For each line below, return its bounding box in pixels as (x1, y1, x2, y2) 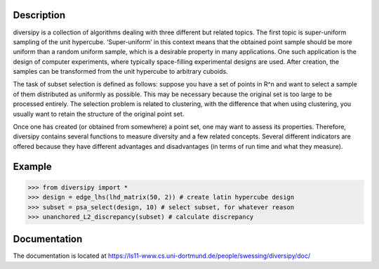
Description (13, 9, 66, 21)
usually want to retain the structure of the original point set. (13, 110, 185, 118)
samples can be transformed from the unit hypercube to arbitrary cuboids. (13, 67, 228, 76)
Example (13, 160, 52, 172)
